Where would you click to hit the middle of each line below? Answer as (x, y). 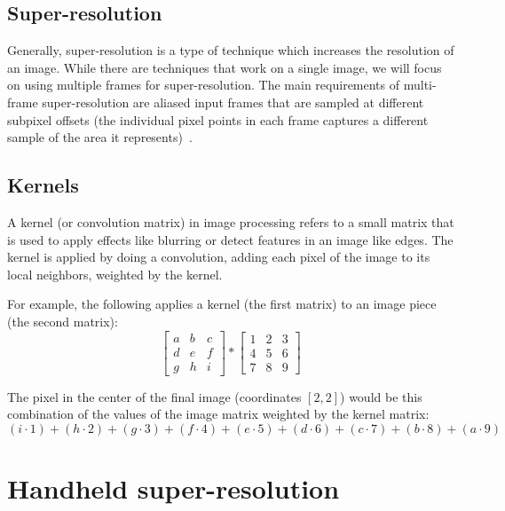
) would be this (381, 396)
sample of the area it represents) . (100, 137)
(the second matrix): (63, 321)
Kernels (43, 185)
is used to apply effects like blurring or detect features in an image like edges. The (230, 239)
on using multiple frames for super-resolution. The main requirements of (204, 85)
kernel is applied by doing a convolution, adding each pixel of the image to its (219, 257)
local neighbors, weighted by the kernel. (115, 274)
